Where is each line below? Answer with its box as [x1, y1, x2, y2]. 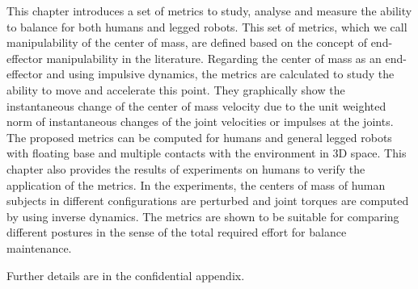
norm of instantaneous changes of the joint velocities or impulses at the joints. [6, 113, 394, 130]
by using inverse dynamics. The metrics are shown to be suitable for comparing [6, 207, 399, 224]
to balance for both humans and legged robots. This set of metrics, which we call [6, 18, 407, 35]
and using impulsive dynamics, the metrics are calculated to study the [46, 65, 395, 82]
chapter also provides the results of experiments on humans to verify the [6, 160, 365, 177]
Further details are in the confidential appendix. [6, 266, 245, 283]
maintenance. [6, 239, 72, 256]
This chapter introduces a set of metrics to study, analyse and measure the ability [6, 2, 412, 19]
